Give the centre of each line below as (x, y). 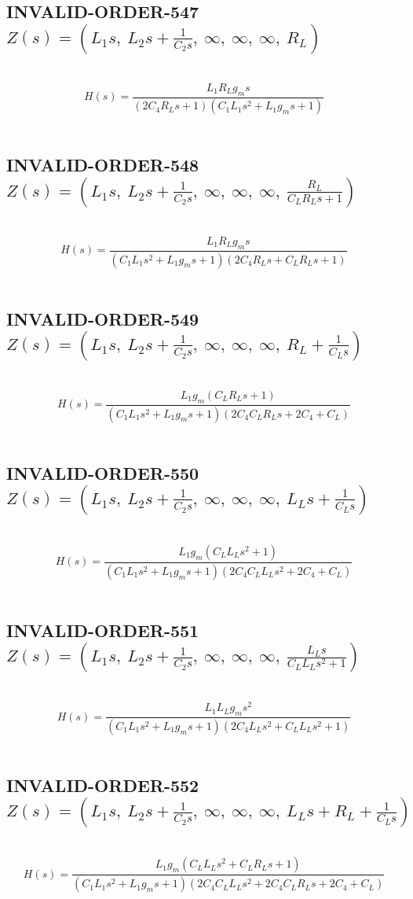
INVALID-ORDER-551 (103, 630)
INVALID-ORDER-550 (103, 472)
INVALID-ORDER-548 (103, 165)
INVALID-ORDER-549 (103, 318)
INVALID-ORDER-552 (103, 785)
